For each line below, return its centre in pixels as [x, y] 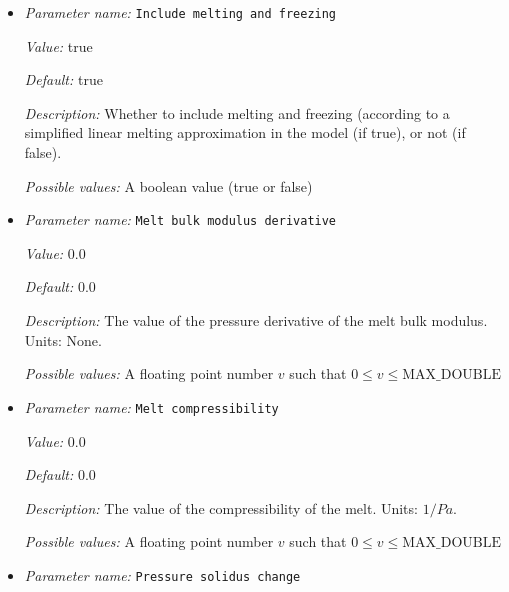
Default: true [63, 79]
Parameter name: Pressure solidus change [162, 574]
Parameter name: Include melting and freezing [180, 12]
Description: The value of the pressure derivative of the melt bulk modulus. [256, 320]
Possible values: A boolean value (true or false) [168, 185]
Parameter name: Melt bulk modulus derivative [180, 219]
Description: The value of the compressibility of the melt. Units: [221, 507]
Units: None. [63, 339]
